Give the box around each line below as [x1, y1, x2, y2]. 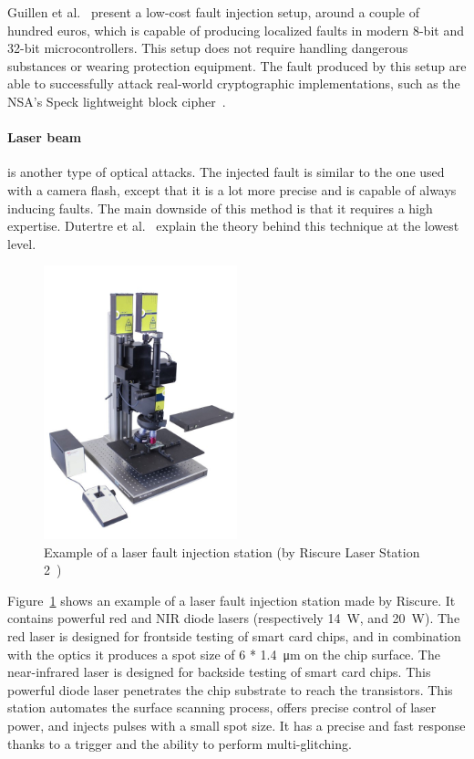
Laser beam [7, 128, 82, 147]
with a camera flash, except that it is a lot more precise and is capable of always [7, 180, 457, 199]
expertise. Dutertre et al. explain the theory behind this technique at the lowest [7, 216, 459, 235]
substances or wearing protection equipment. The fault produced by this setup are [7, 56, 467, 75]
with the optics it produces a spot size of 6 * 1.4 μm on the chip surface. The [7, 644, 440, 663]
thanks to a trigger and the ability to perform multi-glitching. [7, 733, 352, 753]
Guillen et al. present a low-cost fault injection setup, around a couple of [7, 3, 419, 21]
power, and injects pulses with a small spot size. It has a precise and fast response [7, 715, 466, 734]
